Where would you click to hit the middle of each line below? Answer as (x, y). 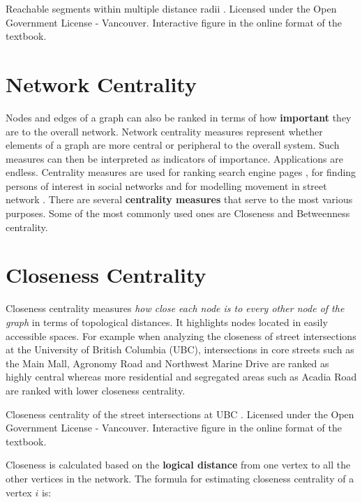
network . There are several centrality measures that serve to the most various (179, 199)
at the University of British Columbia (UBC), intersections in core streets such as (180, 349)
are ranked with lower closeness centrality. (96, 390)
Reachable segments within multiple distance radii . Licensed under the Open (171, 8)
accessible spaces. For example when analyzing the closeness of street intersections (181, 335)
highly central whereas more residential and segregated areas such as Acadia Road (181, 377)
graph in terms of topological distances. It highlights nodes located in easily (167, 322)
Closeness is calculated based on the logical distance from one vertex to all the (178, 465)
